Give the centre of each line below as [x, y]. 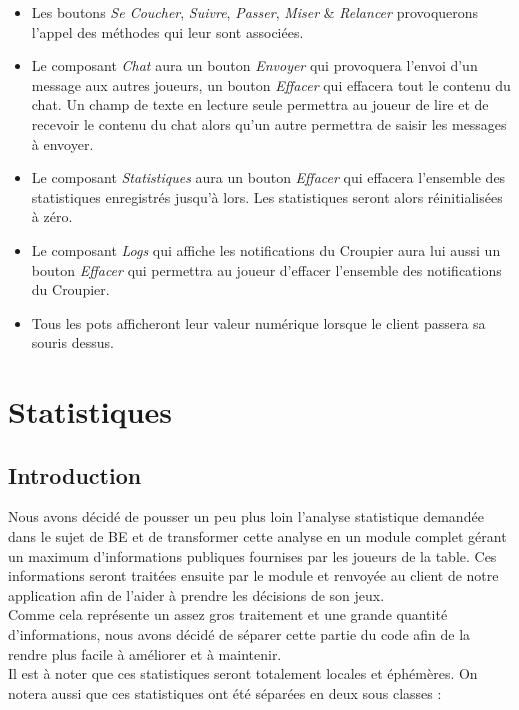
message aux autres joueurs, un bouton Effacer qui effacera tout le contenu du [271, 84]
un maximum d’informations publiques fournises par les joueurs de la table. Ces [252, 555]
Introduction [75, 474]
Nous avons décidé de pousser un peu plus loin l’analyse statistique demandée [246, 516]
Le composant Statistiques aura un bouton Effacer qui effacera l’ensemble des [268, 177]
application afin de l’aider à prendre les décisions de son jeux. [196, 594]
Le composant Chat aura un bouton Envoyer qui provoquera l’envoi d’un [254, 65]
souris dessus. [72, 342]
